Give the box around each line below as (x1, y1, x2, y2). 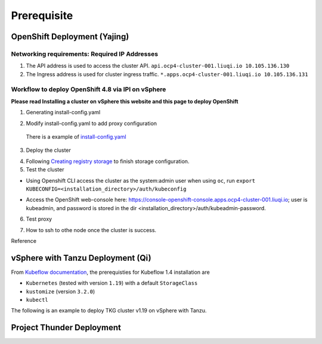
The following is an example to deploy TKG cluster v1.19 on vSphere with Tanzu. (11, 307, 207, 314)
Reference (11, 237, 37, 244)
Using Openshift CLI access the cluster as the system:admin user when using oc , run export (26, 177, 256, 184)
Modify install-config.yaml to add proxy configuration (26, 120, 157, 127)
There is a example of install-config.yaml (26, 133, 126, 140)
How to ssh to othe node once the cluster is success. (26, 226, 157, 233)
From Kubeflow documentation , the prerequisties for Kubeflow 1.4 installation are (11, 268, 210, 276)
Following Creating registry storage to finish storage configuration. (26, 158, 190, 165)
